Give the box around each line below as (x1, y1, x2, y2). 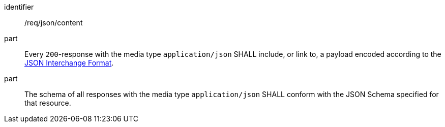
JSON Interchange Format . (24, 58, 114, 67)
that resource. (24, 99, 71, 107)
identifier (4, 3, 34, 11)
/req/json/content (24, 18, 83, 27)
